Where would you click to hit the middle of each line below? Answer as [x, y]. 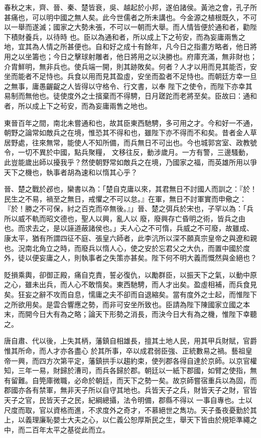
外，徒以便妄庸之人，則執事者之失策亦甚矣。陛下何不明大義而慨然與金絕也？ [130, 258]
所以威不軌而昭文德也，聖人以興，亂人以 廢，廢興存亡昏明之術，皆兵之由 [125, 218]
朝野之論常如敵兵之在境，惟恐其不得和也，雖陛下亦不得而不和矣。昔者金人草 [130, 133]
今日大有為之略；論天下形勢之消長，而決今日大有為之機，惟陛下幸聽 [144, 314]
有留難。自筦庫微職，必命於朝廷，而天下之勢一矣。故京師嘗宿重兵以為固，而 [130, 380]
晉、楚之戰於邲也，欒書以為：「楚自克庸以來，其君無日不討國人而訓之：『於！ [130, 189]
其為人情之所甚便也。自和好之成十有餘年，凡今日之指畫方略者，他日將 [141, 47]
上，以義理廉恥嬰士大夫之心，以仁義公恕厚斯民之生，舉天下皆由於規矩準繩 [127, 420]
